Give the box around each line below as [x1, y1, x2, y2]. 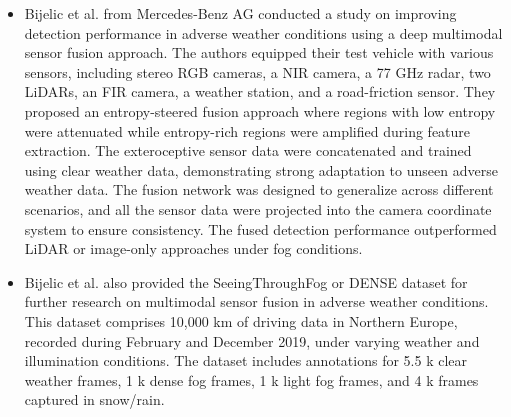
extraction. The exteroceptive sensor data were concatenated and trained [24, 140, 472, 161]
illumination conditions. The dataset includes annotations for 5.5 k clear [24, 350, 467, 371]
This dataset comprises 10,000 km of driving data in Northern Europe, [24, 310, 458, 331]
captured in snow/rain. [24, 389, 165, 410]
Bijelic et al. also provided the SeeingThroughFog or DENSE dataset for [24, 271, 468, 292]
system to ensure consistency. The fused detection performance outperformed [24, 218, 497, 239]
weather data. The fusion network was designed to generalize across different [24, 179, 494, 200]
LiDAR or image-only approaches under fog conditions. [24, 238, 363, 259]
